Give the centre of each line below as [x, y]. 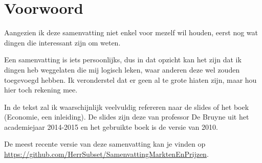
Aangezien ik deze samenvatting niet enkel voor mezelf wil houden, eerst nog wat [131, 32]
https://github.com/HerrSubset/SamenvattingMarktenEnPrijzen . [106, 154]
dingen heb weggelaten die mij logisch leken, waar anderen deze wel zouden [122, 69]
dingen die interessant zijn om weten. [62, 42]
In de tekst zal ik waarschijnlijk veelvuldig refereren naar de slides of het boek [127, 107]
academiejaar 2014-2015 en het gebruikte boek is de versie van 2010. [111, 126]
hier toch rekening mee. [41, 90]
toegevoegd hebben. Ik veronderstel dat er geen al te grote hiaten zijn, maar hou [130, 79]
